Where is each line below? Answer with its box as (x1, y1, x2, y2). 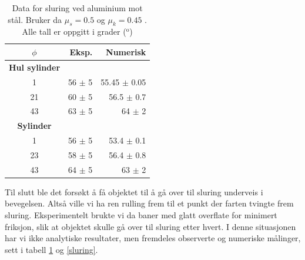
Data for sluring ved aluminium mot (12, 2, 143, 14)
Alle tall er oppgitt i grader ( (22, 25, 126, 38)
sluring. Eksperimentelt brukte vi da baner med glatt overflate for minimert (5, 209, 277, 221)
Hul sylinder (9, 61, 61, 73)
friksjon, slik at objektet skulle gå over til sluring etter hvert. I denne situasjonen (5, 220, 296, 232)
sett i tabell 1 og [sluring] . (5, 243, 98, 255)
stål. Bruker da (8, 13, 62, 25)
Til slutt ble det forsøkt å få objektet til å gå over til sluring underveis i (5, 185, 263, 198)
